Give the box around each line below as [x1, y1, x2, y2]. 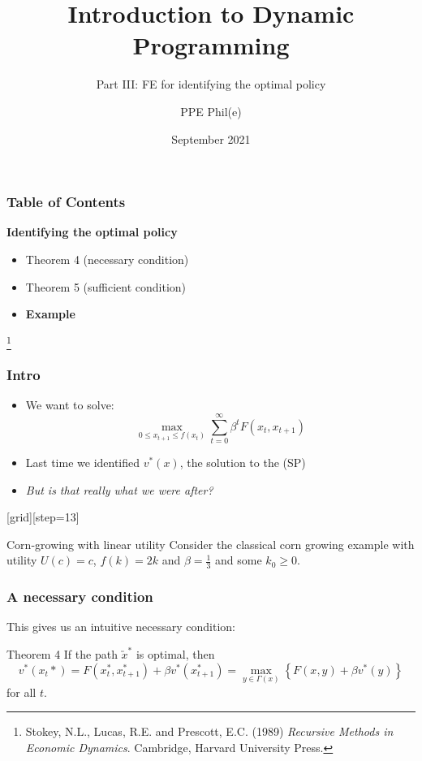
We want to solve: [25, 396, 114, 413]
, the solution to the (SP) [179, 454, 306, 471]
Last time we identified [25, 454, 140, 471]
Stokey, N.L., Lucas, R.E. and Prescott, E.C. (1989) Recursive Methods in [25, 723, 394, 740]
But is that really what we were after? [25, 481, 213, 498]
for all [6, 683, 37, 700]
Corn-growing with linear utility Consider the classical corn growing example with [6, 535, 415, 552]
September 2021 [171, 130, 251, 147]
